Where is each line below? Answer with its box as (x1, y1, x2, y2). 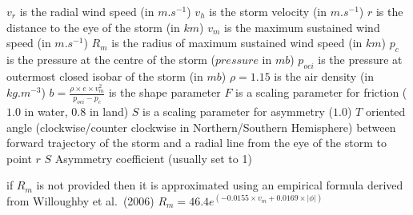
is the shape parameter (108, 84, 221, 101)
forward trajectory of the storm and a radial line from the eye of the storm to (6, 134, 387, 151)
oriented (365, 103, 406, 120)
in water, (24, 103, 68, 120)
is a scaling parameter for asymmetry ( (142, 103, 334, 120)
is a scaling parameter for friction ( (235, 84, 407, 101)
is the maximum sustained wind (223, 18, 380, 35)
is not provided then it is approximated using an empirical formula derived (36, 177, 403, 193)
